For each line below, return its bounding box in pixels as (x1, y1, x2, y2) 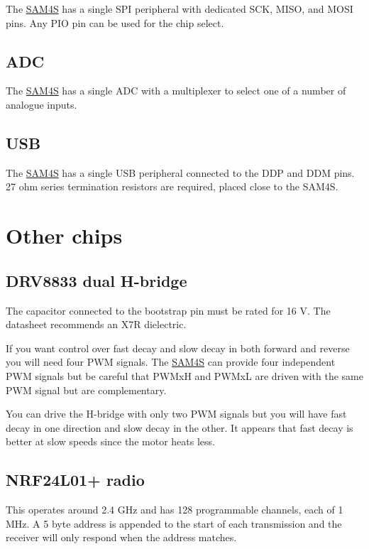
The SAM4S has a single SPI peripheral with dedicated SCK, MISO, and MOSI (6, 1, 353, 16)
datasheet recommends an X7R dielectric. (6, 317, 187, 332)
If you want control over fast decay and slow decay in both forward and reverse (6, 340, 350, 355)
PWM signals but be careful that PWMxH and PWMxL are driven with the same (6, 368, 363, 383)
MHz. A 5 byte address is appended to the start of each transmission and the (6, 516, 342, 531)
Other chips (6, 221, 123, 250)
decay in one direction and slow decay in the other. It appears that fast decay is (6, 420, 353, 435)
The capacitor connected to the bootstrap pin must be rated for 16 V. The (6, 303, 331, 317)
